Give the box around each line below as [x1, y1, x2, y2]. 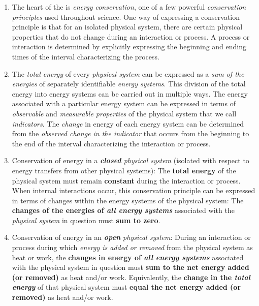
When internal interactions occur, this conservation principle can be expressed [12, 185, 255, 196]
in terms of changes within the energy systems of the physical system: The [12, 195, 244, 205]
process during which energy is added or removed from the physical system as [12, 242, 253, 253]
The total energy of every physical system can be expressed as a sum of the [12, 68, 244, 79]
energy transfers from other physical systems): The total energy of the [12, 165, 236, 175]
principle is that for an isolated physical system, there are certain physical [12, 21, 243, 32]
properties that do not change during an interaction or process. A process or [12, 31, 250, 42]
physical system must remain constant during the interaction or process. [12, 175, 241, 186]
